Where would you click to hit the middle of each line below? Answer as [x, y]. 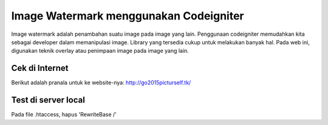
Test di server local [48, 100]
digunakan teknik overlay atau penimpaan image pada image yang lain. [100, 51]
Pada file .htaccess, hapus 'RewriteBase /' [64, 115]
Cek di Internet [40, 68]
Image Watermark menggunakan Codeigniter [128, 16]
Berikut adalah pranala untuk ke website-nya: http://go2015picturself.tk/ [101, 83]
